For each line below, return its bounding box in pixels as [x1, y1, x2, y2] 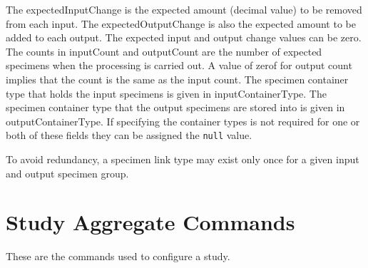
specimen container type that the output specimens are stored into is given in [6, 100, 345, 115]
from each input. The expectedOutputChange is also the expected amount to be [6, 16, 356, 31]
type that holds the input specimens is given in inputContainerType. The [6, 86, 327, 100]
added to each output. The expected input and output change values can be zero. [6, 30, 362, 45]
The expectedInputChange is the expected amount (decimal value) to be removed [6, 2, 362, 16]
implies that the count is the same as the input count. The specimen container [6, 71, 349, 86]
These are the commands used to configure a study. [6, 249, 230, 264]
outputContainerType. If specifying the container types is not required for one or [6, 113, 360, 128]
